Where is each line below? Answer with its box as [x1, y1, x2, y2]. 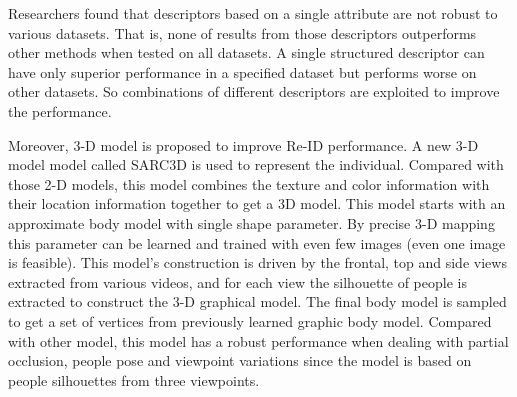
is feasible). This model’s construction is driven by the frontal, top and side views [8, 252, 507, 273]
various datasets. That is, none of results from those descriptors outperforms [8, 22, 477, 43]
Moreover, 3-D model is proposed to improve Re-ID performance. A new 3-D [8, 134, 479, 155]
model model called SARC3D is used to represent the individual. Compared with [8, 154, 504, 175]
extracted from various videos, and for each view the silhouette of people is [8, 271, 467, 292]
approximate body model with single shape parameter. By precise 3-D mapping [8, 212, 495, 233]
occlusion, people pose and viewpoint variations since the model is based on [8, 350, 472, 371]
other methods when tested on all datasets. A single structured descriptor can [8, 42, 485, 63]
